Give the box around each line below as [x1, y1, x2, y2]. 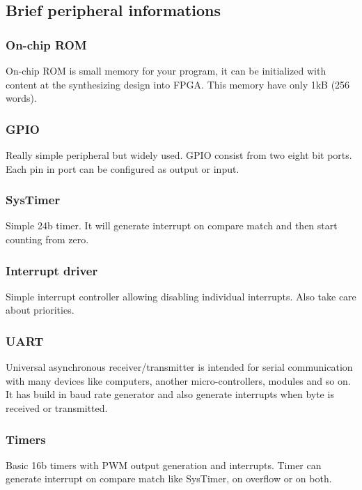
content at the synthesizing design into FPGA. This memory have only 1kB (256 [6, 77, 350, 91]
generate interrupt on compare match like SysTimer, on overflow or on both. [6, 471, 332, 486]
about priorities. [6, 303, 74, 317]
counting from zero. [6, 232, 89, 246]
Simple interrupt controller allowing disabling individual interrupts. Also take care [6, 289, 356, 303]
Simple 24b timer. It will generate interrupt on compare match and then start [6, 218, 338, 233]
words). [6, 91, 37, 105]
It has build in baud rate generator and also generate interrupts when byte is [6, 387, 334, 401]
